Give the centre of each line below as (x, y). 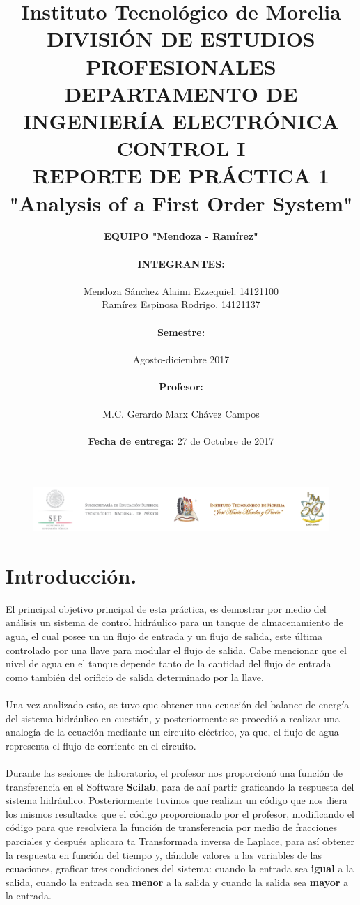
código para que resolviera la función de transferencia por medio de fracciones (172, 827)
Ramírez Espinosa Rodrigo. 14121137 (181, 304)
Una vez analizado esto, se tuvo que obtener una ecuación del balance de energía (178, 705)
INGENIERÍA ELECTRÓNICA (181, 120)
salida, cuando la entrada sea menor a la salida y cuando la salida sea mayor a (177, 882)
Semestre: (181, 332)
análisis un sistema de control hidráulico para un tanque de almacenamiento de (174, 622)
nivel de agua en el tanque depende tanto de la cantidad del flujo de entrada (169, 663)
